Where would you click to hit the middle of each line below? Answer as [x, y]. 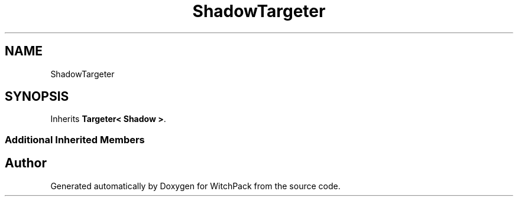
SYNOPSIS [37, 97]
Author [26, 163]
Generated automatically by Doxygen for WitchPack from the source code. [195, 186]
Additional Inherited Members [75, 139]
